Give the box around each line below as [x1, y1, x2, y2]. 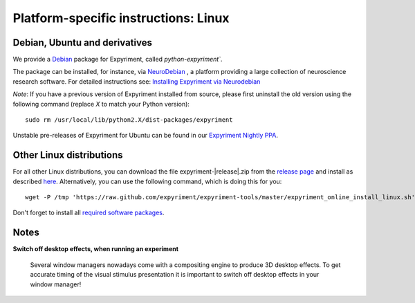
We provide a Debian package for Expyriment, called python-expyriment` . [12, 55, 223, 64]
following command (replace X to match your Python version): [12, 100, 190, 108]
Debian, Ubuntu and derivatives [12, 37, 152, 48]
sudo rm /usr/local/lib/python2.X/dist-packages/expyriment [25, 116, 233, 124]
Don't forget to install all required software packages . [12, 208, 165, 217]
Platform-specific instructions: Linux [12, 10, 230, 26]
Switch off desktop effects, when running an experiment [12, 245, 179, 253]
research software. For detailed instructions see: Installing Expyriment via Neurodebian [12, 77, 261, 86]
